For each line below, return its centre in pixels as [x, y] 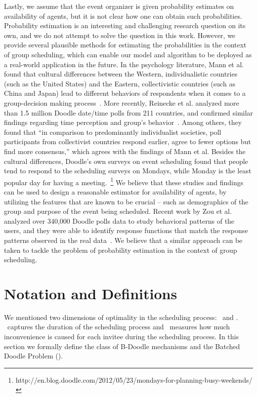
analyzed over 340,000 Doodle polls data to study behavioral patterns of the [119, 220]
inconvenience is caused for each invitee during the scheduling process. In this [122, 336]
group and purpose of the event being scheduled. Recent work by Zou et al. [118, 211]
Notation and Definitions [91, 293]
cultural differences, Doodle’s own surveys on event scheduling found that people [126, 161]
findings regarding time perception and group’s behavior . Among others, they [123, 122]
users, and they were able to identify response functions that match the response [126, 230]
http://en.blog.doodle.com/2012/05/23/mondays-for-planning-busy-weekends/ [134, 379]
